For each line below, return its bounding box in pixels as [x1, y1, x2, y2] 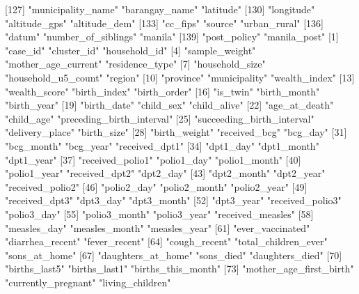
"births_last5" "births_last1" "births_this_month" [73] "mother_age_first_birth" [5, 261, 354, 276]
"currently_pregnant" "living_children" [5, 274, 171, 289]
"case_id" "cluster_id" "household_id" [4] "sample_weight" [5, 42, 256, 57]
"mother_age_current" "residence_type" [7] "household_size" [5, 56, 266, 71]
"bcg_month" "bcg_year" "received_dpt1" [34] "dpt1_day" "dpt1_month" [5, 138, 319, 153]
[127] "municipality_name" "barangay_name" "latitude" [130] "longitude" [5, 2, 315, 16]
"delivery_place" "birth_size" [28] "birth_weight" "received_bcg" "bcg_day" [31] [5, 125, 347, 139]
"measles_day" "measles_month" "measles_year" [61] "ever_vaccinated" [5, 220, 310, 235]
